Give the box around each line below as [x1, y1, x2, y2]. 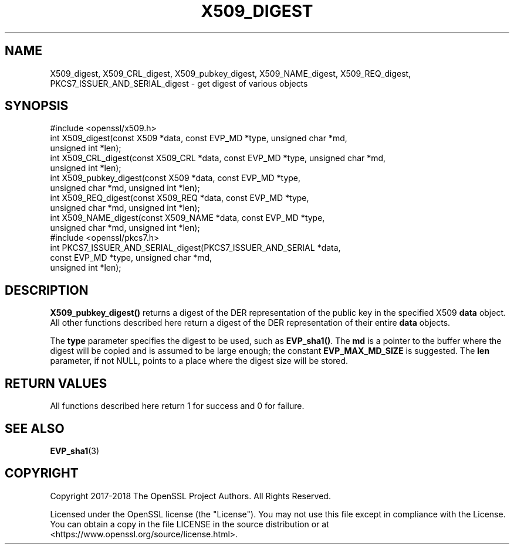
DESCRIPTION [5, 282, 89, 298]
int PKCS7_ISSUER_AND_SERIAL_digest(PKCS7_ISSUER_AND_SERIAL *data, [50, 243, 341, 253]
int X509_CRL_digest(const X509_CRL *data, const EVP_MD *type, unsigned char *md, [50, 153, 386, 163]
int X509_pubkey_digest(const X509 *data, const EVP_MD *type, [50, 173, 301, 183]
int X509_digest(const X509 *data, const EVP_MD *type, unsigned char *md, [50, 133, 347, 144]
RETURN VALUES [5, 376, 107, 391]
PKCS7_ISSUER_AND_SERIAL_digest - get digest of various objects [50, 78, 308, 88]
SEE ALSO [5, 421, 65, 436]
